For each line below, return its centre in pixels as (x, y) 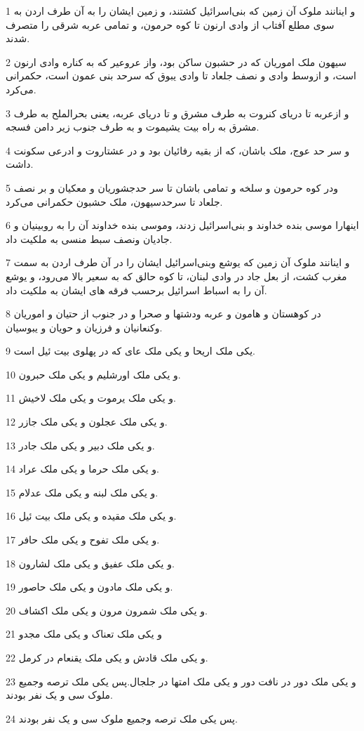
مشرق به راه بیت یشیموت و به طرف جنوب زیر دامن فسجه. (133, 127)
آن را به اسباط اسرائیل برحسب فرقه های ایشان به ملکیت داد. (136, 290)
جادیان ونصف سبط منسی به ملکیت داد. (89, 238)
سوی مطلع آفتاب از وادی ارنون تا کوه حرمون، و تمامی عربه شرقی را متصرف (170, 24)
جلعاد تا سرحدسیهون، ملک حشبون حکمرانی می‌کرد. (114, 201)
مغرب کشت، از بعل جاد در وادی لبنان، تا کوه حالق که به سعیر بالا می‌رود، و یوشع (176, 276)
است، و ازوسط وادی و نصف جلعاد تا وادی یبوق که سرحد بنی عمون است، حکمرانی (181, 75)
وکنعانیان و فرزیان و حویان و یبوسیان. (84, 327)
